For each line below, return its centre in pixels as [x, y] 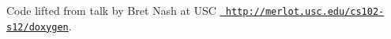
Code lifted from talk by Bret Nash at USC [111, 10]
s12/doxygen [38, 27]
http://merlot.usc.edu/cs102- [305, 12]
